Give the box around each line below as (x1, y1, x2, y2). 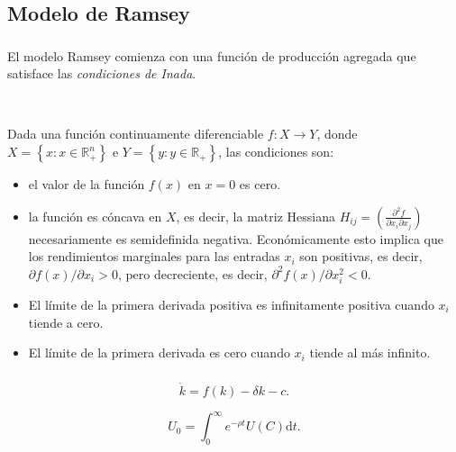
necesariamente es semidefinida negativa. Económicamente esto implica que (28, 229, 443, 248)
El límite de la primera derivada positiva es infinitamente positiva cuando (28, 295, 434, 314)
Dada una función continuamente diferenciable (7, 124, 264, 143)
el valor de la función (28, 175, 145, 194)
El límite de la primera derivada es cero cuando (28, 343, 290, 362)
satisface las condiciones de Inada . (7, 64, 196, 83)
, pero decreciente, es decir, (117, 264, 268, 283)
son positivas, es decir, (299, 247, 423, 266)
